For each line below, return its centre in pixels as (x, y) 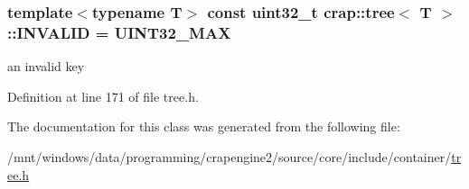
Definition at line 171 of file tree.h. (103, 96)
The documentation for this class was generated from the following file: (204, 126)
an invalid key (46, 66)
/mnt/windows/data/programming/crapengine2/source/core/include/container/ (230, 156)
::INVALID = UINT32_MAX (119, 32)
